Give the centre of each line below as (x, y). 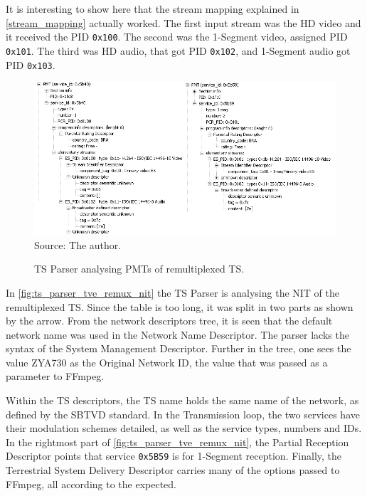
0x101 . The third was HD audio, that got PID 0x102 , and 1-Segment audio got (178, 50)
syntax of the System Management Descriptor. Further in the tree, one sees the (179, 348)
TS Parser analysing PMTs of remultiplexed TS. (139, 269)
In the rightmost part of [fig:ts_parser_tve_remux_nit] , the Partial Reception (177, 442)
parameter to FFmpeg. (55, 376)
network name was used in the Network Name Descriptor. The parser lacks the (177, 334)
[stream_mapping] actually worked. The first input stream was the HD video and (183, 22)
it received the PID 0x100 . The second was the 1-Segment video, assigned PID (177, 37)
